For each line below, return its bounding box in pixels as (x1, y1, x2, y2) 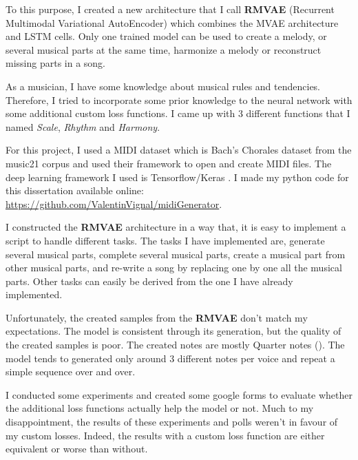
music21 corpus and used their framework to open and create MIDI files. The (6, 156, 332, 170)
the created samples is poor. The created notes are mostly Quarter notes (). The (6, 337, 345, 352)
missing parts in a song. (6, 56, 106, 70)
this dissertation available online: (6, 183, 144, 198)
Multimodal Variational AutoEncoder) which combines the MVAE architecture (6, 15, 339, 30)
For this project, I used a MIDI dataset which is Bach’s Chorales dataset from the (6, 143, 352, 157)
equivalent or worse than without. (6, 441, 148, 456)
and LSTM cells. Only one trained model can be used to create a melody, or (6, 29, 327, 43)
